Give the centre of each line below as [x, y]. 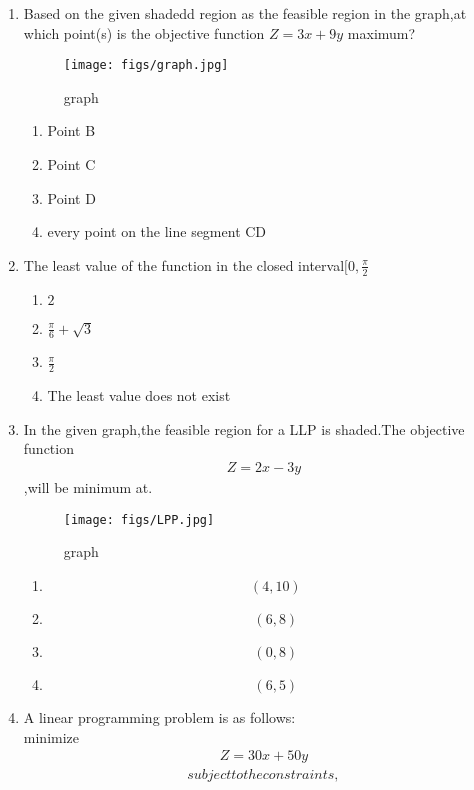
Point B [71, 130]
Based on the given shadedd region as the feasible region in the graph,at [245, 13]
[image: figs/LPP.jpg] [139, 519]
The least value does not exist [139, 395]
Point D [71, 197]
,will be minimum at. [88, 487]
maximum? [381, 32]
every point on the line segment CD [157, 231]
